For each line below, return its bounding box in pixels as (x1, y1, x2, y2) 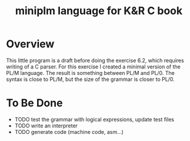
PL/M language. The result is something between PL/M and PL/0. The (6, 69, 175, 76)
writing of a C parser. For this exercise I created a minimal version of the (6, 63, 181, 70)
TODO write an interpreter (14, 122, 78, 129)
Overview (6, 37, 55, 51)
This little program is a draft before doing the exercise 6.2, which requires (6, 57, 184, 64)
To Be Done (6, 96, 63, 110)
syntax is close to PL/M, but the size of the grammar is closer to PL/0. (6, 76, 175, 83)
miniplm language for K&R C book (15, 4, 183, 18)
